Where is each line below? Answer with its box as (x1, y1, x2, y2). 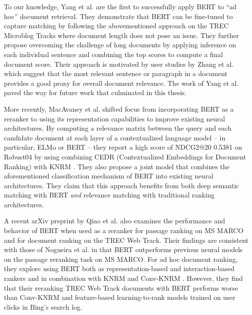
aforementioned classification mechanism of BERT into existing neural (4, 171, 213, 181)
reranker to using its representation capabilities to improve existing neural (4, 113, 225, 123)
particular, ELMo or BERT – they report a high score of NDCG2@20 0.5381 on (4, 142, 242, 152)
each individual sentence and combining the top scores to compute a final (4, 49, 223, 59)
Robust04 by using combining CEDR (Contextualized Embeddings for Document (4, 151, 246, 161)
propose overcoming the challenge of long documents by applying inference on (4, 39, 236, 50)
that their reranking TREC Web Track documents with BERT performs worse (4, 282, 238, 293)
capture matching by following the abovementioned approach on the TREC (4, 20, 229, 31)
